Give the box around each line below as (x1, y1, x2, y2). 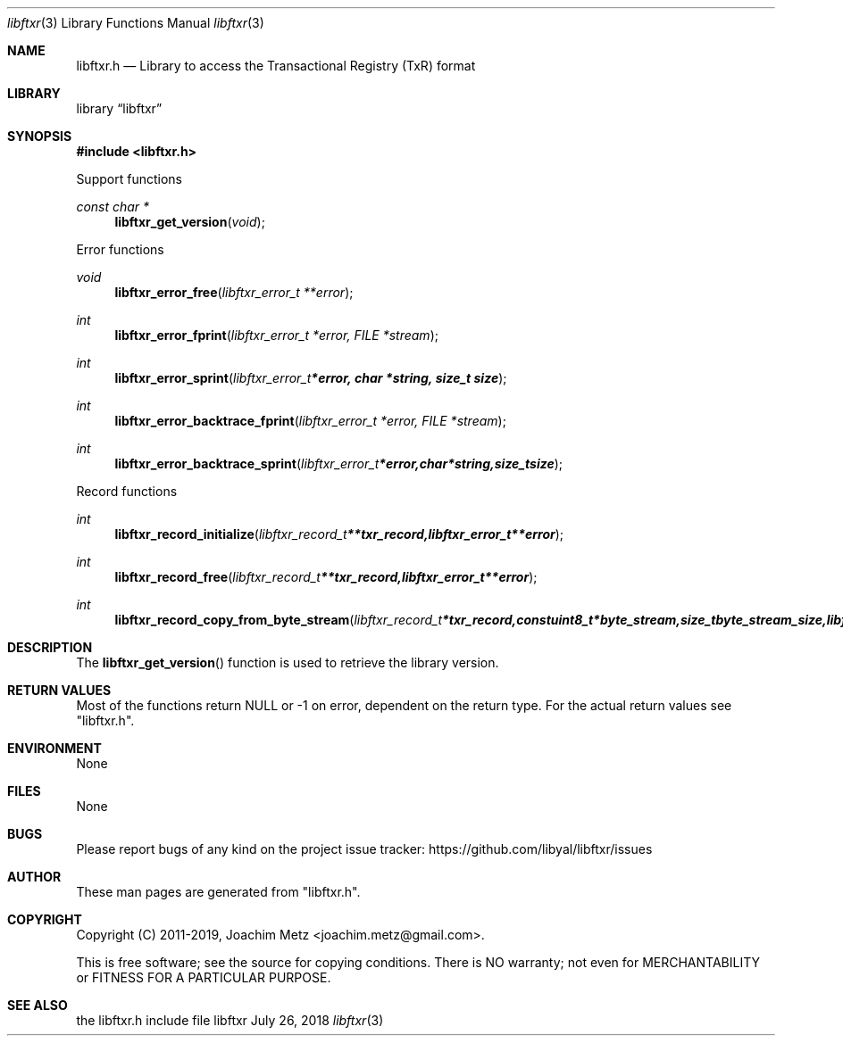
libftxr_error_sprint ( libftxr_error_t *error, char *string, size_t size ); (114, 370, 507, 385)
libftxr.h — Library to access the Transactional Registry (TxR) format (76, 58, 476, 73)
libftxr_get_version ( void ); (114, 214, 265, 229)
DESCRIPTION (7, 640, 93, 655)
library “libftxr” (76, 101, 163, 116)
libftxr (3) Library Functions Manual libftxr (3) (7, 15, 264, 30)
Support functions (76, 171, 182, 186)
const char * (76, 199, 150, 214)
